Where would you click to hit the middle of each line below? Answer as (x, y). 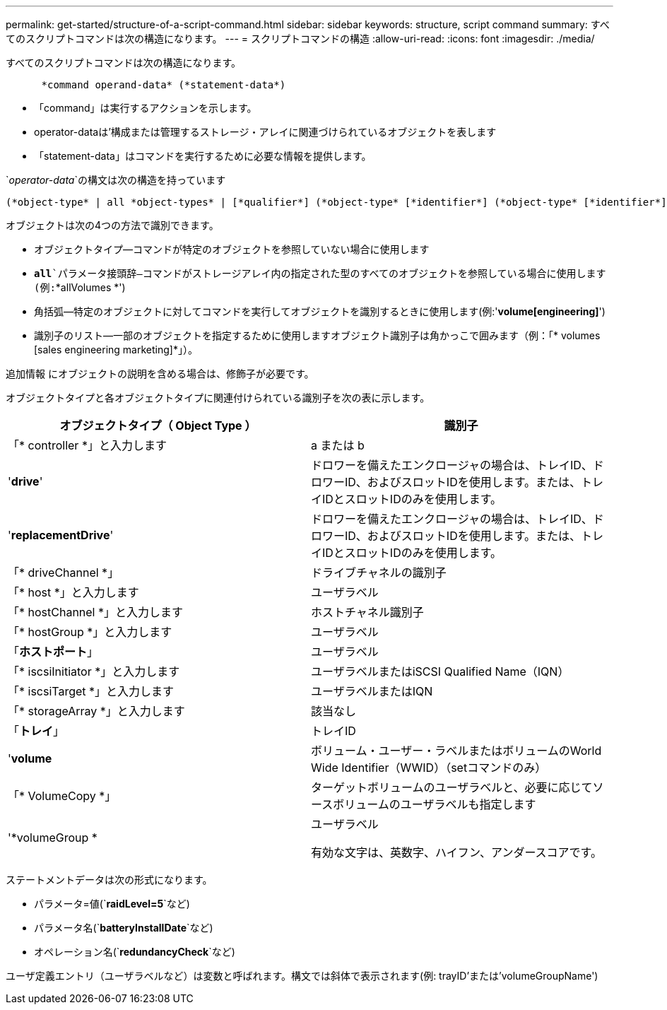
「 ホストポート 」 (53, 652)
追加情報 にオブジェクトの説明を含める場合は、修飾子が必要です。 (160, 374)
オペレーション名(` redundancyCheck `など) (135, 952)
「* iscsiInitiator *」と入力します (94, 671)
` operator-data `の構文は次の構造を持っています (116, 180)
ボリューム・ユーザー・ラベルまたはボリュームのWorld (456, 751)
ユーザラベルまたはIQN (372, 691)
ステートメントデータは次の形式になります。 (109, 880)
